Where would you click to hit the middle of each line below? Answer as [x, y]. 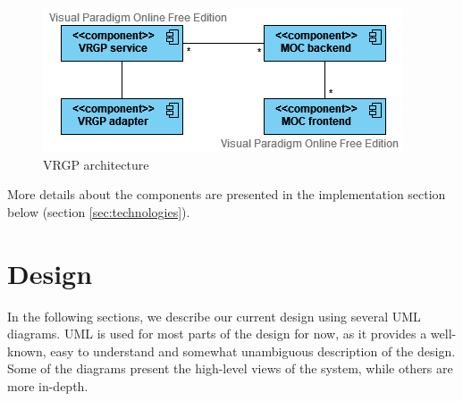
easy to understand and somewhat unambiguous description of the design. [253, 351]
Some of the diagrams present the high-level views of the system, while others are [230, 368]
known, [27, 351]
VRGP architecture [96, 164]
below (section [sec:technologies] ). [99, 211]
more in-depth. [48, 385]
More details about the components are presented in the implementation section [227, 194]
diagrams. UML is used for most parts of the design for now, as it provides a [217, 334]
